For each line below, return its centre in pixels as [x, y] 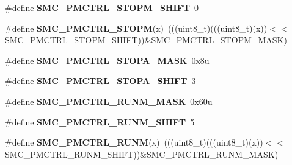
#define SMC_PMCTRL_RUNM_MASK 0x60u [109, 101]
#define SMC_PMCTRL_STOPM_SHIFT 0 [102, 7]
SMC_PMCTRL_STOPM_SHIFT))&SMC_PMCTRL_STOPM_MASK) [146, 40]
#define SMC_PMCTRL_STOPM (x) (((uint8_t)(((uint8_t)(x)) [136, 28]
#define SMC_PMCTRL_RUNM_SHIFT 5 [100, 121]
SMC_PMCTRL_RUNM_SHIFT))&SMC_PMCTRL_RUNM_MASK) [142, 154]
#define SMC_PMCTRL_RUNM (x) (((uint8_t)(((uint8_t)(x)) [134, 142]
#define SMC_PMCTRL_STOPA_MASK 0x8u [107, 60]
